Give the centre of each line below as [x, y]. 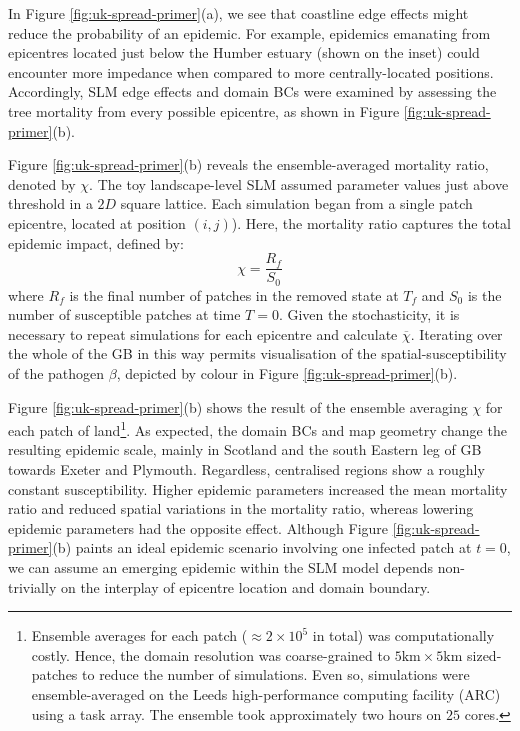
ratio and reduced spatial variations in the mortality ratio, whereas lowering [241, 508]
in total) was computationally [403, 635]
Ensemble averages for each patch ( [139, 635]
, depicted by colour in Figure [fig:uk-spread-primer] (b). [287, 373]
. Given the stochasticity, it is [369, 314]
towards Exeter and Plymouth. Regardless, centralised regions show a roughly [246, 469]
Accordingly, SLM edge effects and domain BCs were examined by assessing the [252, 91]
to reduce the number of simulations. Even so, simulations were [276, 674]
